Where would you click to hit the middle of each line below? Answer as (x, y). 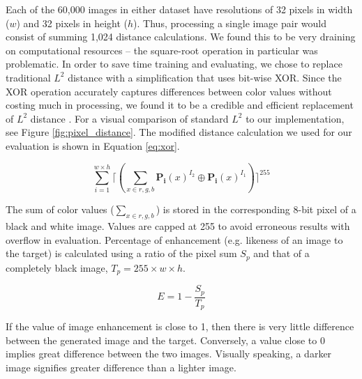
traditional (28, 77)
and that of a (281, 253)
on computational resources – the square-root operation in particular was (162, 50)
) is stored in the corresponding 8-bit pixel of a (256, 209)
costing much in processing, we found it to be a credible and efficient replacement (180, 105)
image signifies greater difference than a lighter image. (121, 367)
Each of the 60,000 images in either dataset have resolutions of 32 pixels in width (179, 9)
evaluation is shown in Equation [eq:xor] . (93, 145)
